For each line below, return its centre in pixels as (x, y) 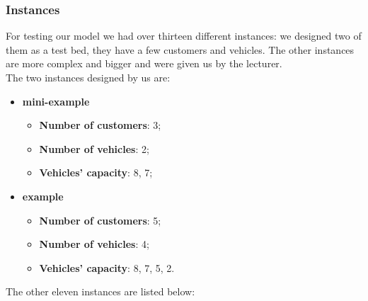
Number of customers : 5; (100, 220)
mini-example (56, 101)
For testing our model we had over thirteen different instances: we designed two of (184, 36)
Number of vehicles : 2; (94, 148)
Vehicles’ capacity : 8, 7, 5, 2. (107, 267)
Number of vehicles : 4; (94, 244)
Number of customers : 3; (100, 125)
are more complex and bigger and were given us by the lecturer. (144, 63)
